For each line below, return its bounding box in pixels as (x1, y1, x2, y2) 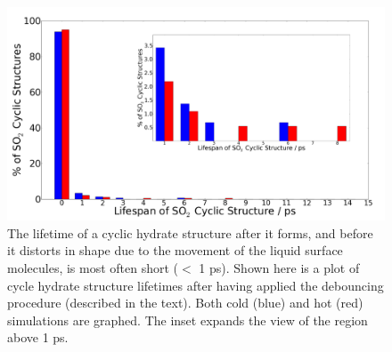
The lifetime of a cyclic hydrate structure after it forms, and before (7, 223, 373, 242)
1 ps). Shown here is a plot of (199, 258, 360, 276)
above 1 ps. (7, 328, 69, 347)
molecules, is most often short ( (7, 258, 179, 276)
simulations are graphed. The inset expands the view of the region (7, 310, 368, 329)
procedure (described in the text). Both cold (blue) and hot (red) (7, 293, 363, 312)
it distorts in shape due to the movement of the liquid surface (7, 241, 343, 260)
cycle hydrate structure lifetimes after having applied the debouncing (7, 276, 384, 294)
